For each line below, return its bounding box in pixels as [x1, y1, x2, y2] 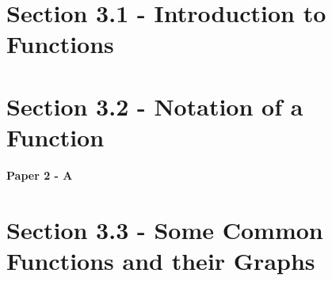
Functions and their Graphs [6, 244, 315, 276]
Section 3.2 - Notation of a [6, 89, 303, 122]
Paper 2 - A [6, 166, 73, 183]
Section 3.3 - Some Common [6, 213, 323, 245]
